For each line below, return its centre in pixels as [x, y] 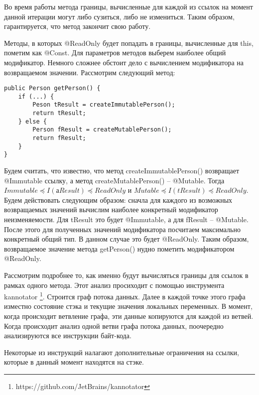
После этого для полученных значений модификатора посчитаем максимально [122, 229]
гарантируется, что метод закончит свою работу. [77, 26]
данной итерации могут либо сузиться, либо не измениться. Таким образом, [119, 16]
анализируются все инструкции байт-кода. [68, 335]
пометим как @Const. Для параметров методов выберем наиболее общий [115, 53]
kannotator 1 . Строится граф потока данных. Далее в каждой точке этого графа [125, 296]
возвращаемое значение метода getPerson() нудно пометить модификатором [119, 248]
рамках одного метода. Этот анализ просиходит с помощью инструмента [114, 285]
